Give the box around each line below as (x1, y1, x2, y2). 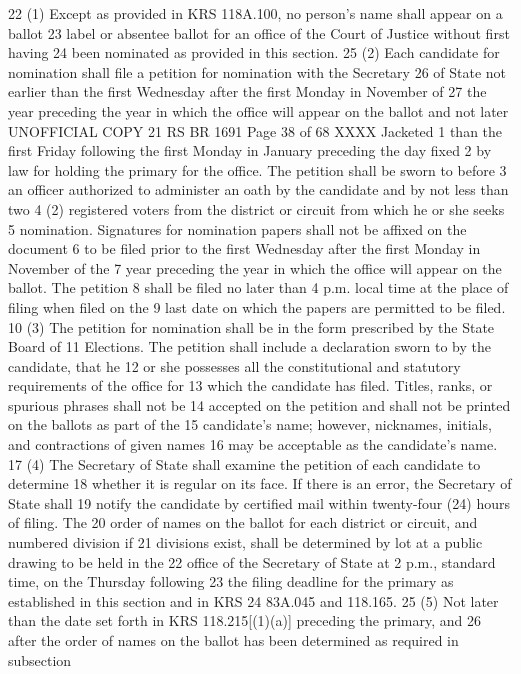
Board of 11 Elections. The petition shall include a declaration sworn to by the (8, 336, 491, 357)
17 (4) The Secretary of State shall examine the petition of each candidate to (8, 453, 481, 474)
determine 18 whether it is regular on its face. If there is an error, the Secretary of (8, 473, 512, 494)
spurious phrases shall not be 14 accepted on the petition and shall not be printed (8, 394, 511, 415)
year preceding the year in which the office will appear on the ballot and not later (8, 100, 509, 121)
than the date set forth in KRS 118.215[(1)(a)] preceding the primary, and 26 (8, 610, 481, 631)
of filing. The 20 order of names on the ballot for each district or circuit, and (8, 512, 478, 533)
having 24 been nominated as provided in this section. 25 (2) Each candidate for (8, 42, 500, 63)
